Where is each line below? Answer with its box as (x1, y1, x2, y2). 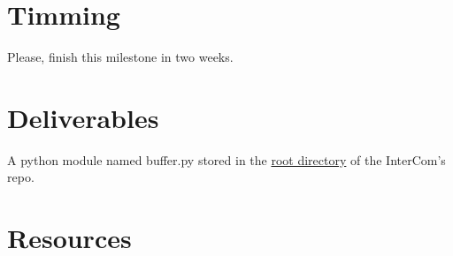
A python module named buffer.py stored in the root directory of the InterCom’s (7, 150, 446, 169)
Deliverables (7, 99, 159, 135)
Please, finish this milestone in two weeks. (7, 48, 234, 66)
